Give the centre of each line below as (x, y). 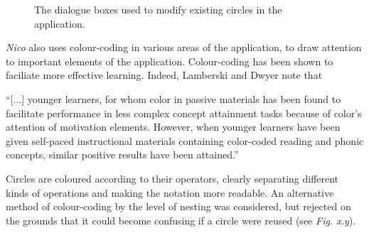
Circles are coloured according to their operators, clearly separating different (172, 178)
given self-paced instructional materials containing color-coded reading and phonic (185, 140)
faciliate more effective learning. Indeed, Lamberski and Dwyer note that (164, 75)
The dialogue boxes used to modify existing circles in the (158, 9)
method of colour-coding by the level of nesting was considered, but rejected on (178, 206)
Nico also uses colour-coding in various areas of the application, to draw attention (184, 47)
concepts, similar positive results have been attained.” (122, 155)
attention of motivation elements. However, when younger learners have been (173, 127)
